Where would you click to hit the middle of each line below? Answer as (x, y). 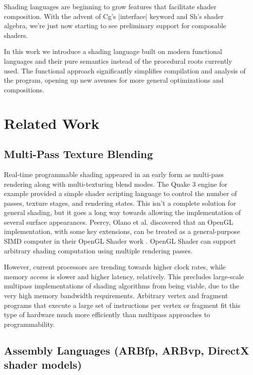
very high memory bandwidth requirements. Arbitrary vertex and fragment (116, 295)
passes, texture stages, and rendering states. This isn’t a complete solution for (120, 203)
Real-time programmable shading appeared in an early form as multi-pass (114, 174)
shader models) (43, 365)
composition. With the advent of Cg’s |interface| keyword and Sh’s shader (114, 16)
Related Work (52, 123)
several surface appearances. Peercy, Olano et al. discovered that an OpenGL (119, 222)
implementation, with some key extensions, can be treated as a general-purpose (122, 231)
